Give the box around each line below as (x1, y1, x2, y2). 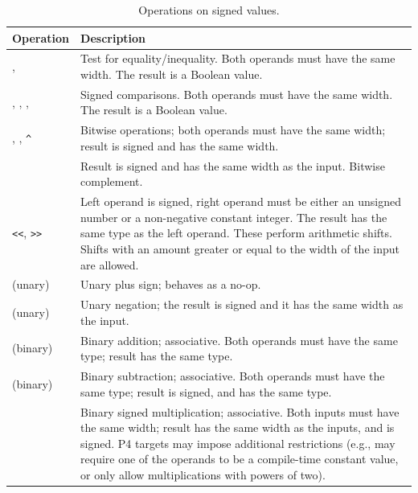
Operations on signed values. (138, 2, 280, 18)
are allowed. (80, 256, 139, 273)
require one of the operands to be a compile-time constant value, (80, 450, 399, 467)
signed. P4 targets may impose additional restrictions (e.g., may (80, 434, 395, 451)
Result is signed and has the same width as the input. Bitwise (80, 157, 385, 174)
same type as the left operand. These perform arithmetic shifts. (80, 224, 392, 241)
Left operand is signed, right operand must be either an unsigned (80, 193, 401, 210)
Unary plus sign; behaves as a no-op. (80, 276, 261, 293)
